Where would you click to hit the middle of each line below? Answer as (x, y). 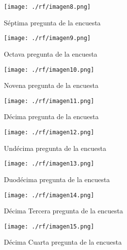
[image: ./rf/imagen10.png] (49, 70)
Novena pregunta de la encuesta (51, 85)
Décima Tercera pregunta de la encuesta (63, 211)
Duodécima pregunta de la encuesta (57, 179)
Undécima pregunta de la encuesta (55, 148)
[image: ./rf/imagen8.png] (47, 7)
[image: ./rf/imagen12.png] (49, 132)
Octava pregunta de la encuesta (51, 53)
